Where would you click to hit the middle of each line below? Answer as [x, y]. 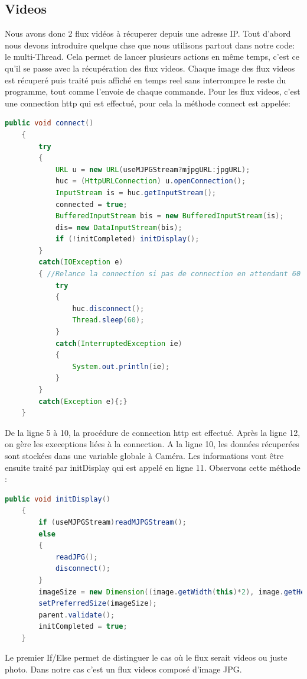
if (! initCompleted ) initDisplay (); [127, 239]
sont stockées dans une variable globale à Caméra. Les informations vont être [144, 455]
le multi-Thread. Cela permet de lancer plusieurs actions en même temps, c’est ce [152, 56]
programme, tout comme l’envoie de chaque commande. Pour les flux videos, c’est [153, 91]
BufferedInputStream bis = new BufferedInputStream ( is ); [169, 216]
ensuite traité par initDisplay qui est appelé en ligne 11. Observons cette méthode [153, 467]
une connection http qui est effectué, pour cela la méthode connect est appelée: [148, 103]
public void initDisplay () [58, 499]
